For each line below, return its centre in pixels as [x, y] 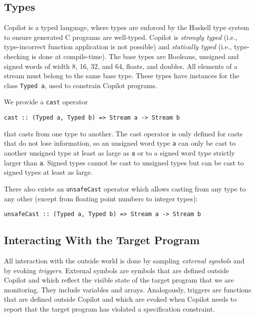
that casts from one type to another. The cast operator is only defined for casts [123, 133]
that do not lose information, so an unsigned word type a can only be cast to [120, 143]
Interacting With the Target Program [102, 240]
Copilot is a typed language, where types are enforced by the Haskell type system [127, 27]
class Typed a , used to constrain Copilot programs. [81, 85]
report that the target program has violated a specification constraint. [110, 308]
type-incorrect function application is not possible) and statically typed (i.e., [118, 47]
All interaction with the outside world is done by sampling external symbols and [124, 260]
